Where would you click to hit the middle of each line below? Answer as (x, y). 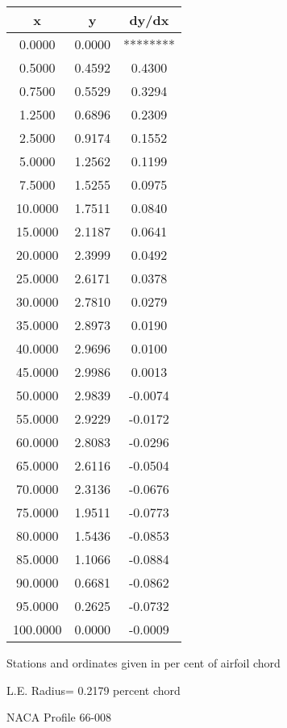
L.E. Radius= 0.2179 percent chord (94, 690)
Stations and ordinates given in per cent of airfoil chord (143, 663)
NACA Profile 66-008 (59, 717)
